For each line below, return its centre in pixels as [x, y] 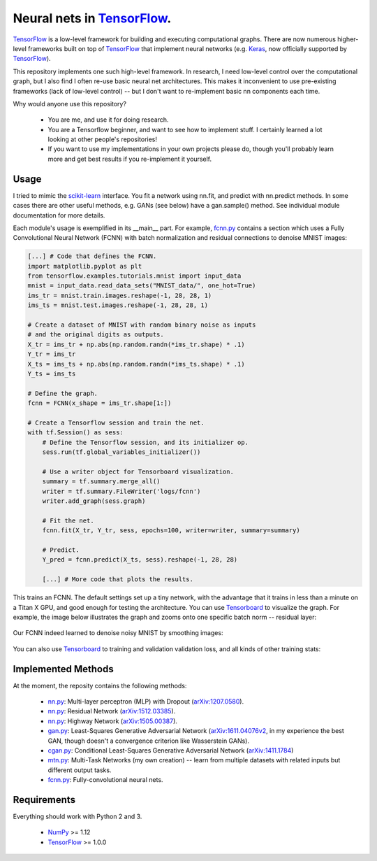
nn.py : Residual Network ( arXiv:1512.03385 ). [112, 711]
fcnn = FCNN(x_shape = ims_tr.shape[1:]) [99, 403]
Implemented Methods [64, 669]
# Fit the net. [68, 520]
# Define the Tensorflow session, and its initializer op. [146, 442]
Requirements [44, 800]
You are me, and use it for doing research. [108, 120]
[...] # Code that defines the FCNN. [92, 256]
